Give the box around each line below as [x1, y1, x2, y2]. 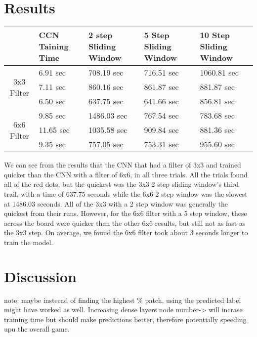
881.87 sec [200, 81, 235, 93]
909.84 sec [144, 124, 179, 136]
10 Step [200, 29, 230, 41]
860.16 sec [88, 81, 124, 93]
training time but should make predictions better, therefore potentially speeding [4, 314, 247, 324]
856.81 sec [200, 95, 235, 107]
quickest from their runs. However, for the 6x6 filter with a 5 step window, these [4, 208, 247, 218]
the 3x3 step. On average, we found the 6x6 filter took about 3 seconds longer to [4, 227, 248, 238]
